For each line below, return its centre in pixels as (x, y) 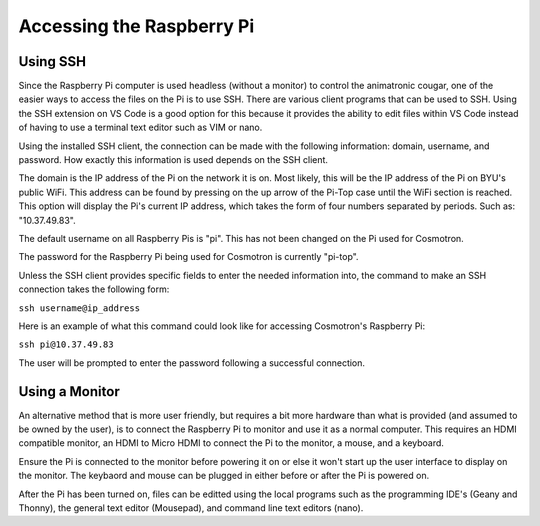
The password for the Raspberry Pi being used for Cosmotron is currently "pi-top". (188, 257)
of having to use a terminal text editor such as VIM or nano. (140, 127)
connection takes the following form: (94, 289)
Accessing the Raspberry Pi (136, 26)
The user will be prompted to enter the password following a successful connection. (191, 362)
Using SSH (52, 61)
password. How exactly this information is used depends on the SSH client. (173, 160)
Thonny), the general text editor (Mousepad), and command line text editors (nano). (191, 507)
